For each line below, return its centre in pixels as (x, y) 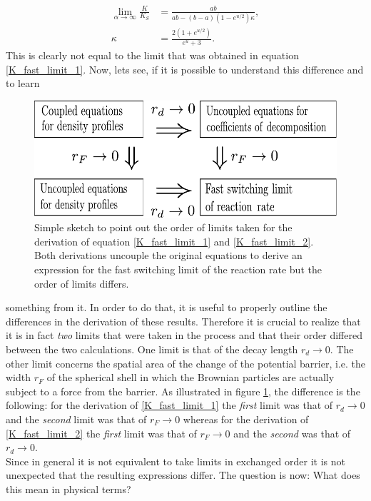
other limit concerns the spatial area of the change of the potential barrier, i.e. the (185, 363)
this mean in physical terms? (68, 489)
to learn (23, 83)
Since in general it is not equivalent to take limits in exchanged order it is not (176, 461)
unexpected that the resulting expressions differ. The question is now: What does (183, 475)
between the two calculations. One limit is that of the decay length (152, 349)
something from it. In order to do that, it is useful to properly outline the (167, 307)
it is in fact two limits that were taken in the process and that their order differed (184, 335)
